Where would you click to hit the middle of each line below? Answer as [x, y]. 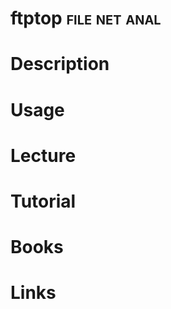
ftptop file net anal [86, 18]
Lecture [43, 155]
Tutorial [43, 201]
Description [60, 64]
